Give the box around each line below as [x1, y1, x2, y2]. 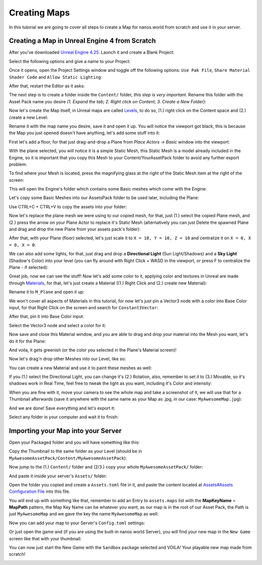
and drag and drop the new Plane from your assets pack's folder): [9, 226, 141, 232]
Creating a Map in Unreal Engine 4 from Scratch [9, 37, 156, 45]
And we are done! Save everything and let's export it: [9, 405, 115, 411]
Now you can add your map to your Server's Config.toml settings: [9, 520, 146, 526]
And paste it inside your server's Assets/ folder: [9, 473, 107, 479]
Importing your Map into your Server [9, 426, 122, 435]
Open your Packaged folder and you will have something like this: [9, 439, 140, 445]
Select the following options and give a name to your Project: [9, 58, 131, 64]
